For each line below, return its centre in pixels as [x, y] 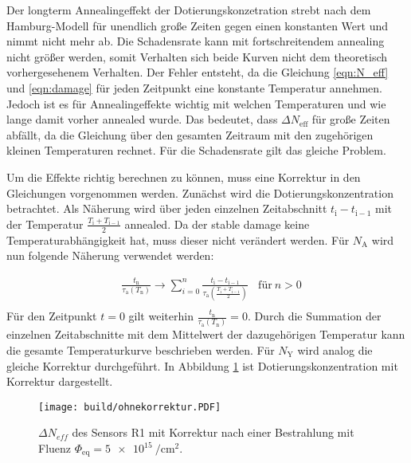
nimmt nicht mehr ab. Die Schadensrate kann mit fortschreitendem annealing [196, 41]
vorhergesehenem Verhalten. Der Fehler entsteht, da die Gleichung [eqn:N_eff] [198, 72]
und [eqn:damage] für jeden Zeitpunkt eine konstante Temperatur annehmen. [194, 87]
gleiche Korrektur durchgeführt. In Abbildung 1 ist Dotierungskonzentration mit [202, 365]
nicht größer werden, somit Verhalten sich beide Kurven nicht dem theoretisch [197, 56]
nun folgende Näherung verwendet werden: [110, 255]
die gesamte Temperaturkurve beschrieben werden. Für [141, 349]
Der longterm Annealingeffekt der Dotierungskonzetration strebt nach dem [189, 10]
